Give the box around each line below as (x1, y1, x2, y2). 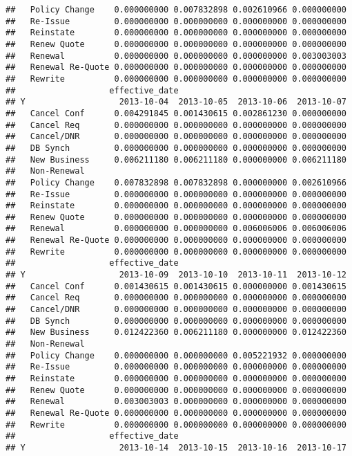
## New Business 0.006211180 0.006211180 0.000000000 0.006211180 (6, 154, 346, 165)
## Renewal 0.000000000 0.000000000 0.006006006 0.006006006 (6, 224, 346, 234)
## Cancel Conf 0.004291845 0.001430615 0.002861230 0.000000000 (6, 108, 346, 118)
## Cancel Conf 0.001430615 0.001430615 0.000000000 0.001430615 (6, 281, 346, 291)
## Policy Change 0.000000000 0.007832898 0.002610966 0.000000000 (6, 5, 346, 15)
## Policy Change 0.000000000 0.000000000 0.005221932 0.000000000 (6, 350, 346, 361)
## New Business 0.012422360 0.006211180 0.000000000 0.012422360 (6, 327, 346, 338)
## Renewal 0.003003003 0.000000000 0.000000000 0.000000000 (6, 396, 346, 407)
